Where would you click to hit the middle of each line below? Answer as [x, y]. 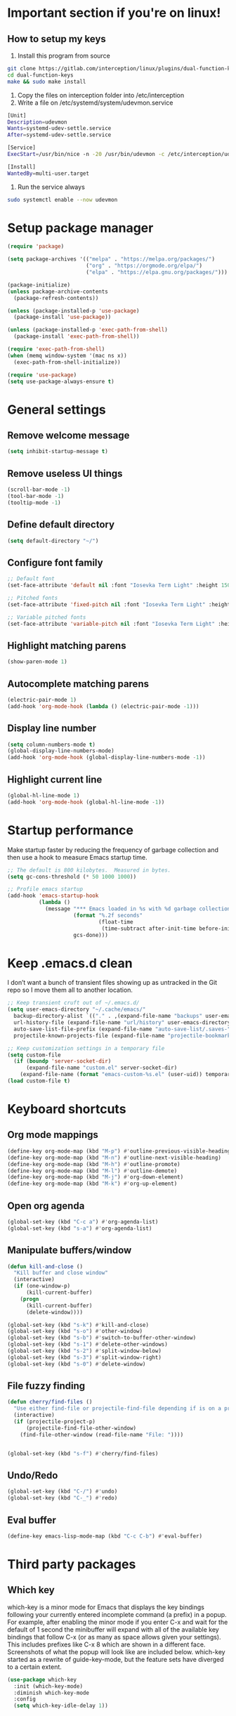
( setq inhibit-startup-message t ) [58, 452]
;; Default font [31, 579]
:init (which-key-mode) [48, 1686]
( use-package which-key [42, 1679]
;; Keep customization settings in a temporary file [86, 1048]
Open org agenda [46, 1206]
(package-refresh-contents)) [56, 298]
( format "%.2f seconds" [108, 915]
